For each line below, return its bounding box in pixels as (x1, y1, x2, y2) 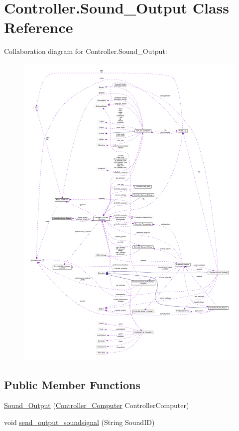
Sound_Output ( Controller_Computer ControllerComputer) (4, 400, 189, 411)
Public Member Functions (4, 377, 140, 392)
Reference (4, 17, 73, 37)
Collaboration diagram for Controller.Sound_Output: (4, 46, 167, 56)
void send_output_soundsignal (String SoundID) (4, 417, 155, 428)
